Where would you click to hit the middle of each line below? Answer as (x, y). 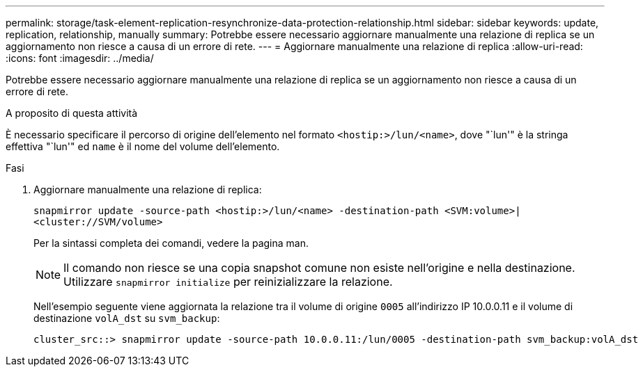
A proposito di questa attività (72, 113)
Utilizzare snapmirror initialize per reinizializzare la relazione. (228, 282)
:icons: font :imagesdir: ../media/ (80, 58)
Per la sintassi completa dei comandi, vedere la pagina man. (171, 243)
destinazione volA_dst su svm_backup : (127, 318)
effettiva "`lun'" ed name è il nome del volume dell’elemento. (143, 146)
